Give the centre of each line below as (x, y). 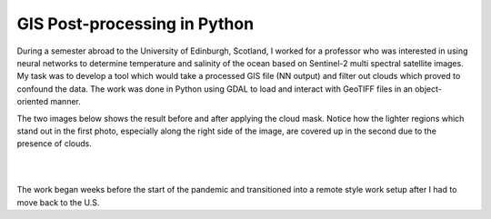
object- (428, 89)
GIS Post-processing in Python (135, 24)
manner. (65, 102)
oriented (33, 102)
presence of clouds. (55, 144)
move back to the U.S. (58, 202)
